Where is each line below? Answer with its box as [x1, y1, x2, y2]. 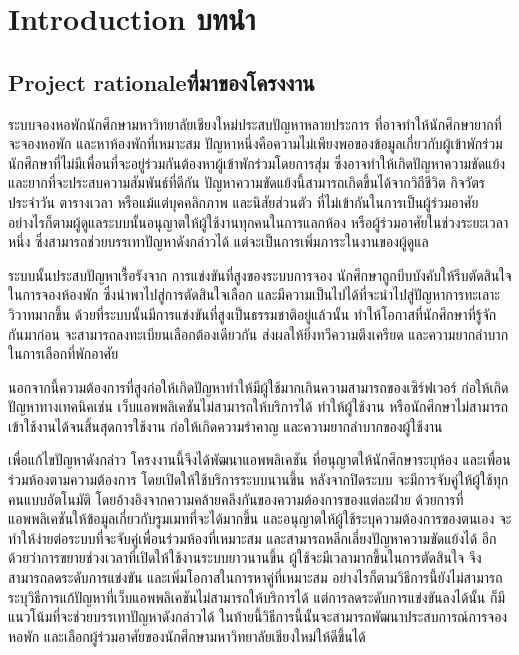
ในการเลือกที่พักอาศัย [8, 343, 119, 364]
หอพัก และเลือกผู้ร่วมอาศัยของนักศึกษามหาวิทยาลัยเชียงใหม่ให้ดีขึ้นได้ [8, 625, 366, 646]
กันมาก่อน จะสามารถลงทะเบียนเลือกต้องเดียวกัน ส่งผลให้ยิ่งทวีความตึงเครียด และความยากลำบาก [8, 323, 509, 344]
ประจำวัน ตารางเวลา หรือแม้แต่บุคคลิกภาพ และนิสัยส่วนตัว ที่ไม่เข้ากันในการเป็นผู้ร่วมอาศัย [8, 191, 479, 212]
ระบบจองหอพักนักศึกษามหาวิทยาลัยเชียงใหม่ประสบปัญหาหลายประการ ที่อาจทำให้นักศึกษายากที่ [8, 113, 502, 134]
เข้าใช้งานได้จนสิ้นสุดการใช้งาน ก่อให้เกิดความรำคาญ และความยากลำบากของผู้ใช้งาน [8, 415, 443, 436]
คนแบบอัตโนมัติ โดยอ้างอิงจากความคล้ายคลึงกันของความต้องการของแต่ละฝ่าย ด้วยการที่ [8, 488, 464, 509]
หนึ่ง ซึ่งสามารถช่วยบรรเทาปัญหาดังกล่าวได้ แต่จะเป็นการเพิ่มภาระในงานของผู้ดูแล [8, 231, 429, 252]
